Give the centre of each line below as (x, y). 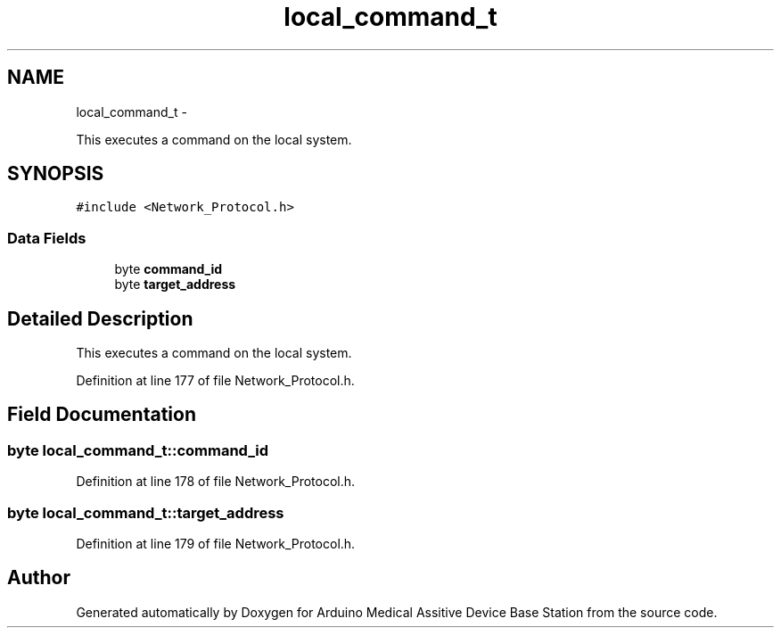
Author (39, 578)
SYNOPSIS (56, 174)
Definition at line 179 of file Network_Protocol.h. (216, 544)
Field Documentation (102, 415)
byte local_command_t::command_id (138, 450)
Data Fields (47, 238)
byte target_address (175, 285)
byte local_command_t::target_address (146, 512)
